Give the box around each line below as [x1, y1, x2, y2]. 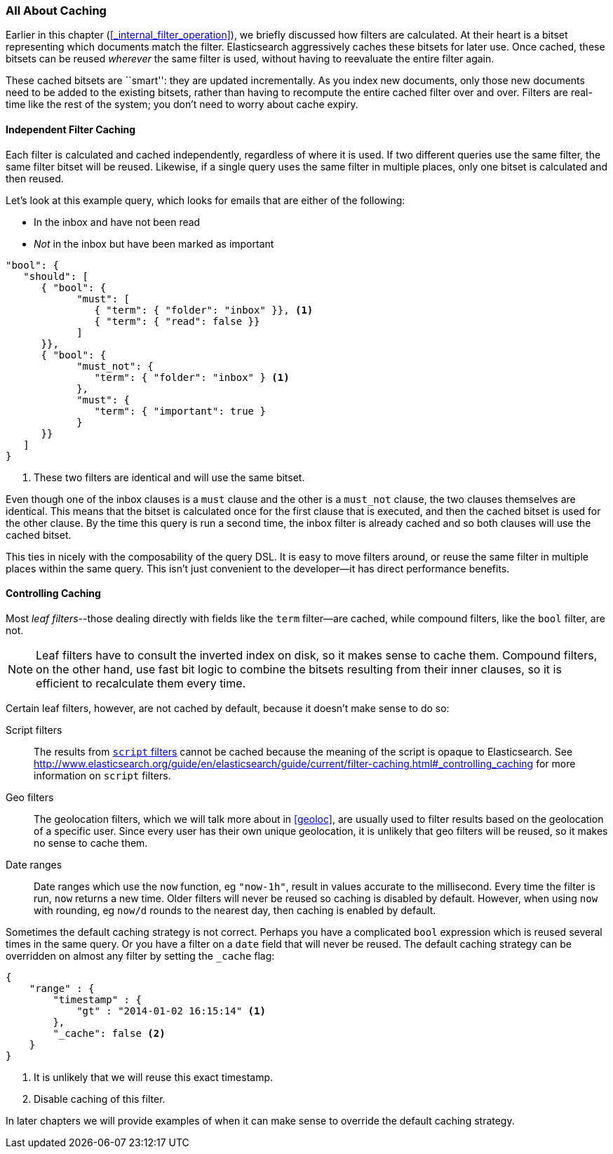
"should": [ [23, 270, 89, 282]
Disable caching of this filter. [34, 1092, 166, 1105]
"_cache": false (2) [53, 1027, 166, 1039]
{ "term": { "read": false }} [94, 315, 260, 327]
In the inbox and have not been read [34, 215, 201, 228]
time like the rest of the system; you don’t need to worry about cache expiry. [6, 98, 358, 111]
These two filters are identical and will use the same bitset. [34, 471, 305, 483]
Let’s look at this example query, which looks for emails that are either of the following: [6, 194, 405, 206]
